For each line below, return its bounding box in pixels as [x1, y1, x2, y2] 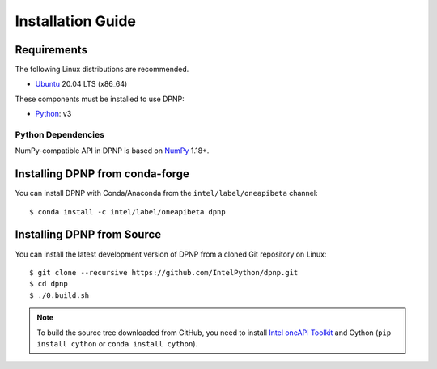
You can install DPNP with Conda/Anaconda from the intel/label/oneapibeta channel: [15, 189, 318, 198]
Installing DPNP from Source [15, 227, 162, 242]
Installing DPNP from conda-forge [15, 167, 190, 181]
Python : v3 [35, 109, 72, 119]
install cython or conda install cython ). [36, 338, 198, 348]
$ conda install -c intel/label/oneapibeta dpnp [29, 207, 226, 216]
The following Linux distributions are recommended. [15, 65, 189, 74]
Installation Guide [15, 12, 137, 30]
